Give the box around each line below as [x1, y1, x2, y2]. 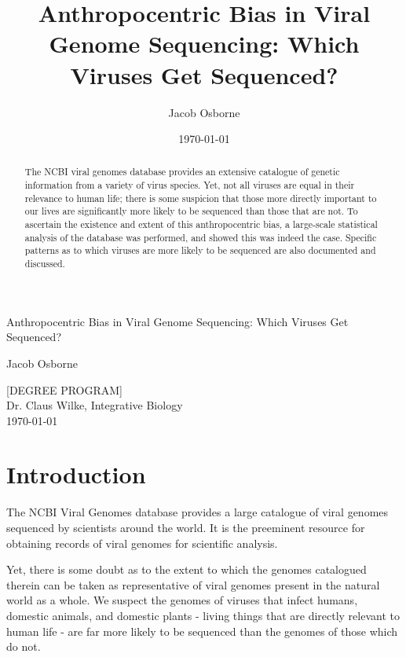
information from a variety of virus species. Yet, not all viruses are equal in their [24, 178, 355, 192]
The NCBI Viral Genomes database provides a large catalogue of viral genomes [6, 504, 389, 520]
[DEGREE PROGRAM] [6, 381, 123, 398]
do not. [6, 638, 41, 655]
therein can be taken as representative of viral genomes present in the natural [6, 576, 380, 593]
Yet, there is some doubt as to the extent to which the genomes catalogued [6, 561, 367, 578]
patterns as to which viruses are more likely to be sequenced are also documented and [24, 244, 376, 257]
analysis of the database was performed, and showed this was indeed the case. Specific [24, 230, 377, 244]
